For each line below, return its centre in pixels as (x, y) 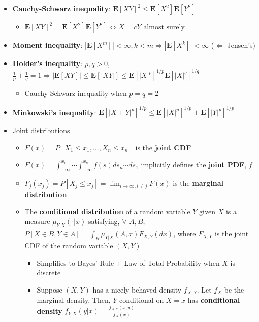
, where (185, 233)
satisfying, (104, 221)
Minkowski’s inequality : (54, 112)
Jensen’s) (241, 45)
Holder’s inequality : (47, 63)
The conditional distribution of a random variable (107, 211)
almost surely (164, 27)
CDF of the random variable (69, 245)
